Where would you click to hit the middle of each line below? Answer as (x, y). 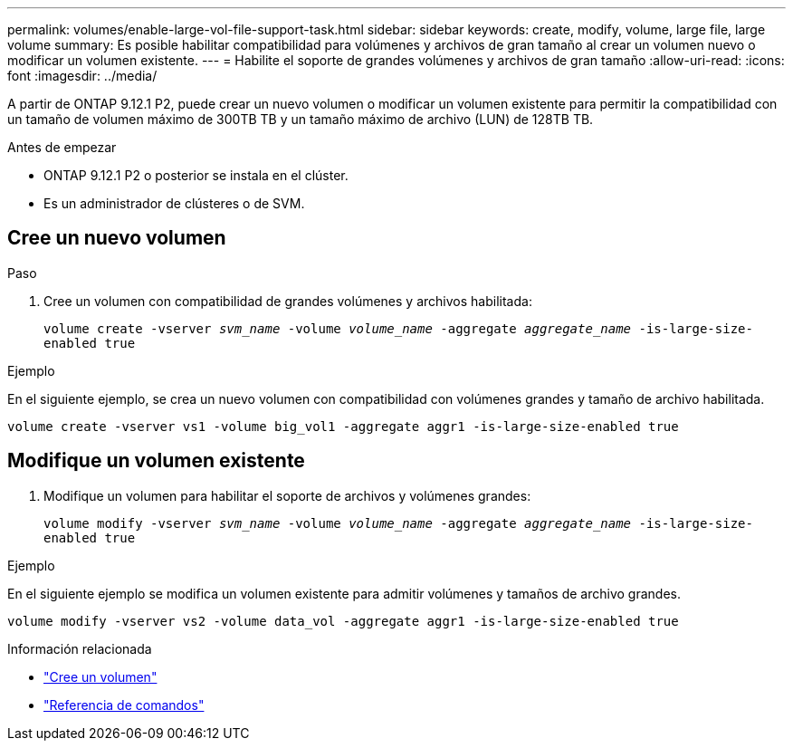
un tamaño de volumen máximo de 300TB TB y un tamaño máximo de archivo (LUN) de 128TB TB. (301, 119)
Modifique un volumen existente (156, 461)
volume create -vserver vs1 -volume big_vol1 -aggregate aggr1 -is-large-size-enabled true (343, 426)
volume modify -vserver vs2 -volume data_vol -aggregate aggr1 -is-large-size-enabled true (343, 621)
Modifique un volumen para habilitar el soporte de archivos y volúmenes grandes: (287, 495)
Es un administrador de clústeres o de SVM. (174, 203)
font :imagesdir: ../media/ (82, 76)
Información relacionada (80, 648)
